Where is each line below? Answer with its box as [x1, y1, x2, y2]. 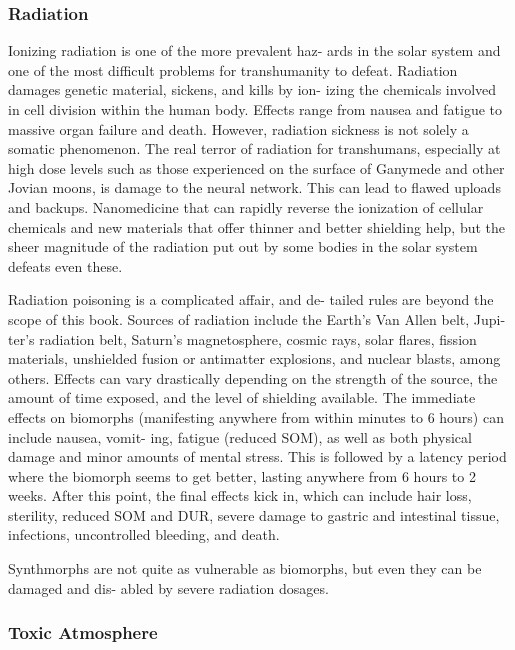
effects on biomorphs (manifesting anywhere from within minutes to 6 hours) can [8, 406, 504, 427]
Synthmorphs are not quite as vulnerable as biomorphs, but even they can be [8, 558, 482, 579]
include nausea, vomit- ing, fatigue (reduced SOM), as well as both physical [8, 426, 472, 447]
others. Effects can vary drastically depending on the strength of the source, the [8, 367, 498, 388]
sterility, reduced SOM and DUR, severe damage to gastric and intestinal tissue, [8, 504, 500, 525]
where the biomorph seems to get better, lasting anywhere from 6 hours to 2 [8, 465, 476, 486]
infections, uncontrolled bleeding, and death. [8, 524, 280, 545]
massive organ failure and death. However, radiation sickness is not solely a [8, 118, 469, 139]
